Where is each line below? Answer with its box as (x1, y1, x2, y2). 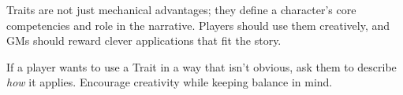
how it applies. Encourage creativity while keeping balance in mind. (6, 74, 333, 90)
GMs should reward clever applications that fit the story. (6, 32, 282, 49)
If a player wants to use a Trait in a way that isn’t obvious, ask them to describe (6, 58, 397, 75)
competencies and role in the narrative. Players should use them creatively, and (6, 16, 390, 33)
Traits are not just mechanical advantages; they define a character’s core (6, 2, 356, 17)
